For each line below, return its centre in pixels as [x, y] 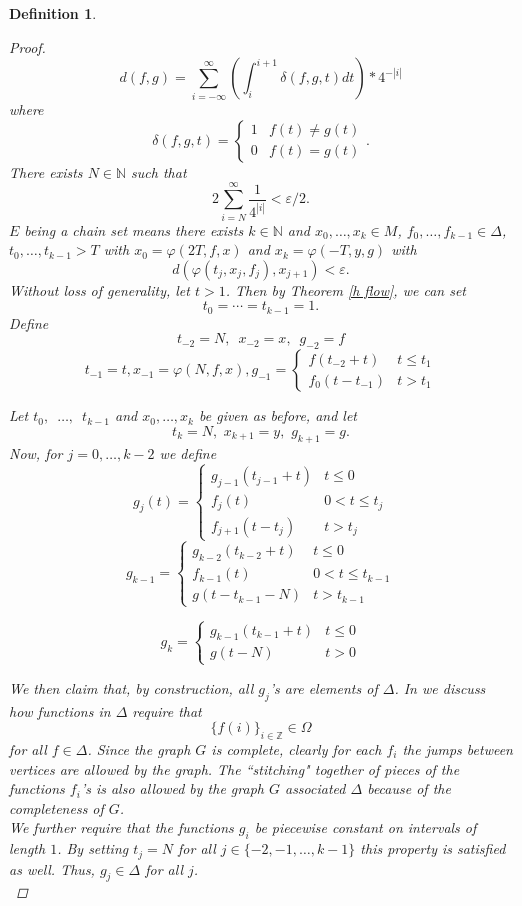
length [27, 848]
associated [315, 788]
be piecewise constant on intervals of [365, 827]
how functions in [60, 710]
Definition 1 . [53, 13]
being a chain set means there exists [134, 229]
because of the [409, 788]
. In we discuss [440, 687]
